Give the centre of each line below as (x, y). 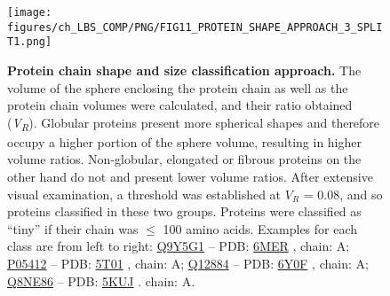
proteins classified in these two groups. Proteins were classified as (184, 211)
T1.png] (30, 42)
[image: (30, 12)
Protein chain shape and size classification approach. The (184, 70)
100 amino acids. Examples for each (260, 228)
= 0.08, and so (343, 194)
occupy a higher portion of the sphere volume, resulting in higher (184, 141)
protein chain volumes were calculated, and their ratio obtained (180, 105)
